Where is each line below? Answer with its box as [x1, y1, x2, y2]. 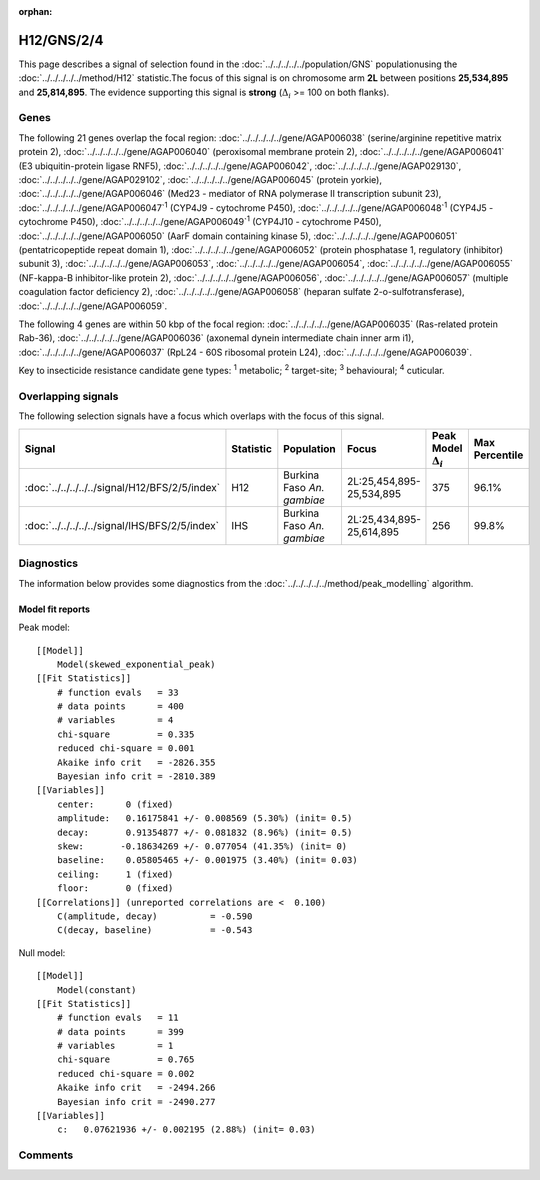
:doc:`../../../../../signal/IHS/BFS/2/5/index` [24, 519, 220, 532]
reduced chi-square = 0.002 [56, 1068, 195, 1079]
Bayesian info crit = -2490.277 [56, 1096, 216, 1107]
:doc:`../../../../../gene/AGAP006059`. [18, 300, 168, 312]
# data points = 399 [56, 1026, 185, 1037]
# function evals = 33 [56, 686, 179, 698]
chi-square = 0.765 [56, 1054, 195, 1065]
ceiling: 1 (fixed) [56, 868, 174, 880]
